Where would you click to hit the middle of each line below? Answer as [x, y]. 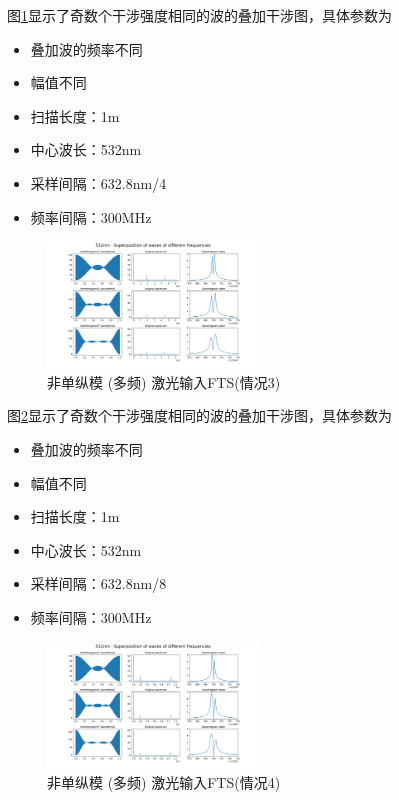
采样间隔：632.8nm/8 [98, 583]
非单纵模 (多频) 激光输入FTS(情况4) [164, 782]
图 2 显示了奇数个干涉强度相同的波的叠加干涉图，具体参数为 [199, 415]
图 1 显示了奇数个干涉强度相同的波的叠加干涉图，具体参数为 [199, 15]
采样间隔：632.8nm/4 [98, 182]
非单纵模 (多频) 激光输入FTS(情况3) [164, 381]
